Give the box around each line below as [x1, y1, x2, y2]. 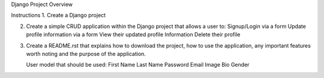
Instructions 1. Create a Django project [11, 12, 106, 19]
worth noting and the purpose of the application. [26, 50, 146, 57]
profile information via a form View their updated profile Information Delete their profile [26, 31, 241, 38]
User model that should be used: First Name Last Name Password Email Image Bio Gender [26, 61, 250, 68]
